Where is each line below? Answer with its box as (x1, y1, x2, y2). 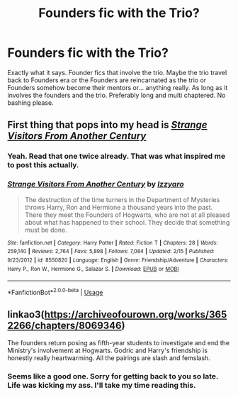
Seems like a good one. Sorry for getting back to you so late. (7, 371, 219, 381)
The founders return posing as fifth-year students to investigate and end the (7, 338, 230, 347)
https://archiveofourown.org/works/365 (44, 308, 227, 320)
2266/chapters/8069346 (7, 320, 122, 332)
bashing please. (7, 98, 55, 107)
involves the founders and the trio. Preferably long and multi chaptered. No (7, 91, 226, 99)
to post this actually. (7, 160, 79, 170)
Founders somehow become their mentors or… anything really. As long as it (7, 83, 228, 91)
